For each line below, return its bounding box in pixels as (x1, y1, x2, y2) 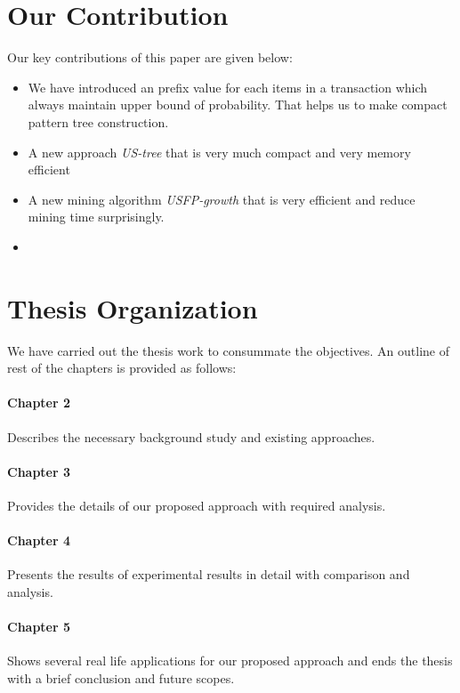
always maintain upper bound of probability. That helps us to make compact (28, 95, 448, 114)
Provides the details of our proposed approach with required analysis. (7, 496, 386, 514)
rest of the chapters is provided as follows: (7, 359, 237, 377)
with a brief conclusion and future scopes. (7, 668, 235, 687)
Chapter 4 (7, 531, 71, 550)
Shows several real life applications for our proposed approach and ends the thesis (7, 651, 453, 670)
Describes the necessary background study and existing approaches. (7, 427, 375, 446)
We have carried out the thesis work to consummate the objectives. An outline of (7, 341, 449, 359)
